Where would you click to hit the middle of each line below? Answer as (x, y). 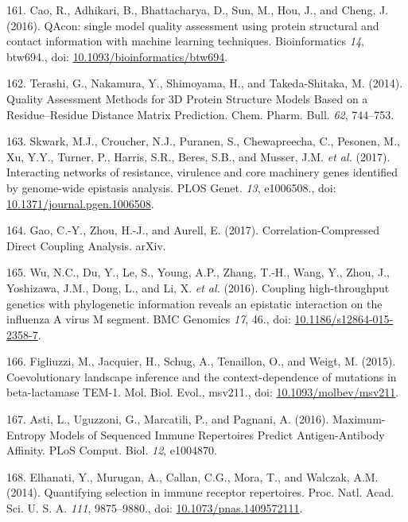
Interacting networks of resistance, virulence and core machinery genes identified (202, 172)
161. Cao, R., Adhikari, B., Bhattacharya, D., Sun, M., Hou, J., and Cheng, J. (198, 10)
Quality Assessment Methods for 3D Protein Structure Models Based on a (187, 98)
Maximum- (359, 419)
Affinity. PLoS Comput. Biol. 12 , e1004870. (112, 450)
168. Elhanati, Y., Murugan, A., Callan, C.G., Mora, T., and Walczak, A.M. (192, 476)
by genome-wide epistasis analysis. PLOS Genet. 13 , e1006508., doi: (171, 187)
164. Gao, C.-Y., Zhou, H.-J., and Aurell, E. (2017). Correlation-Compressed (193, 230)
